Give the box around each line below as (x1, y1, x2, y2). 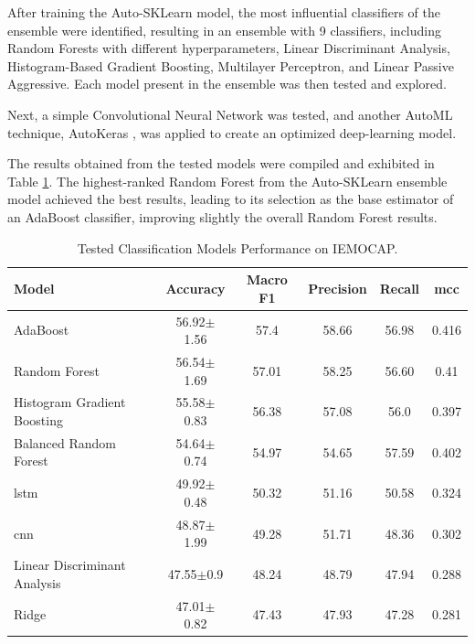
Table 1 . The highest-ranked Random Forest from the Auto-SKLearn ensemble (7, 171, 448, 190)
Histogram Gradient (14, 392, 126, 412)
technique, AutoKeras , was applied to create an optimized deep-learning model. (7, 123, 457, 142)
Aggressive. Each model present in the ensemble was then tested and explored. (7, 74, 447, 93)
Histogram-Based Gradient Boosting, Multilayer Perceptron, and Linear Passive (7, 56, 454, 75)
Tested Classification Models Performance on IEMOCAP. (77, 238, 398, 257)
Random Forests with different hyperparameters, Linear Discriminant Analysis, (7, 38, 450, 58)
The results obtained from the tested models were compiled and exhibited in (7, 154, 435, 173)
